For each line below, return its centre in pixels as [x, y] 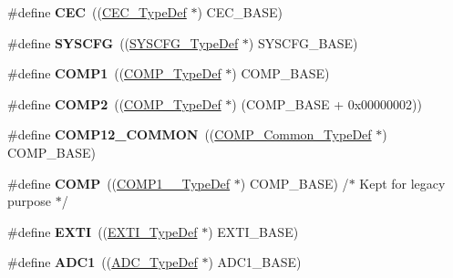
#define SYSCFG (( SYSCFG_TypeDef [123, 42]
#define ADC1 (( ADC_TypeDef [103, 262]
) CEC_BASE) [240, 12]
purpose [29, 201]
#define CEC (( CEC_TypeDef [97, 12]
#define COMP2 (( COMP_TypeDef [114, 103]
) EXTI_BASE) [253, 231]
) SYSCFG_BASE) [303, 42]
